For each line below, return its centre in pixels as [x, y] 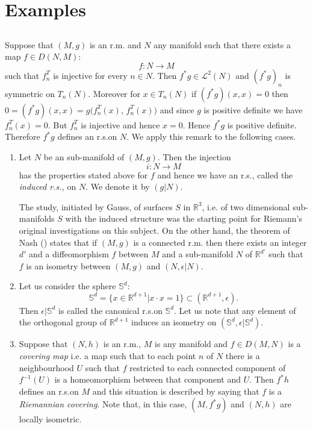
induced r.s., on [48, 186]
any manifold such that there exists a [222, 44]
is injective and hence [120, 124]
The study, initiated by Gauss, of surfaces [96, 206]
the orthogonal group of [63, 322]
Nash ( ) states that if [58, 242]
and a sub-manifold [198, 254]
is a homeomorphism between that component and [148, 379]
